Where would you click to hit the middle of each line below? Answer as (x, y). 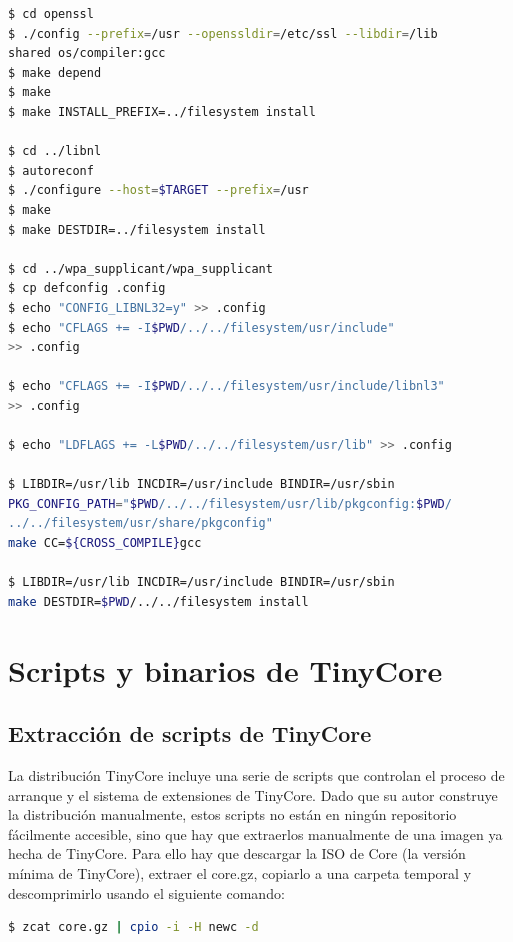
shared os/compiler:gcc (87, 53)
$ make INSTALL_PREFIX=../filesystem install (162, 111)
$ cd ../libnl (55, 151)
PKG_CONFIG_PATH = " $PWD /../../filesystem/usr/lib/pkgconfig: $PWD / (230, 503)
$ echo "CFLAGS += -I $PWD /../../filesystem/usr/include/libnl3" (226, 386)
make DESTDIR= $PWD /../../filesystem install (158, 601)
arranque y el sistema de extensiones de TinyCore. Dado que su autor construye (253, 794)
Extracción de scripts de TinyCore (190, 733)
